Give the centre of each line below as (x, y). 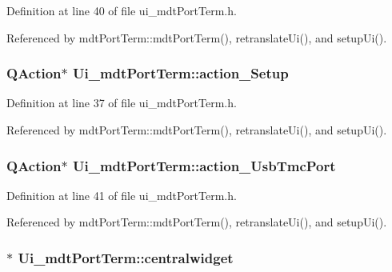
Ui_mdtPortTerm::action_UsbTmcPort (204, 165)
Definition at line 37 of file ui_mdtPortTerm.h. (122, 103)
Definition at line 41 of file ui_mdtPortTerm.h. (122, 195)
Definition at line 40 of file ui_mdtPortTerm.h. (122, 10)
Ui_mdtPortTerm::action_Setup (181, 73)
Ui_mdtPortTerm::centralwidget (126, 257)
